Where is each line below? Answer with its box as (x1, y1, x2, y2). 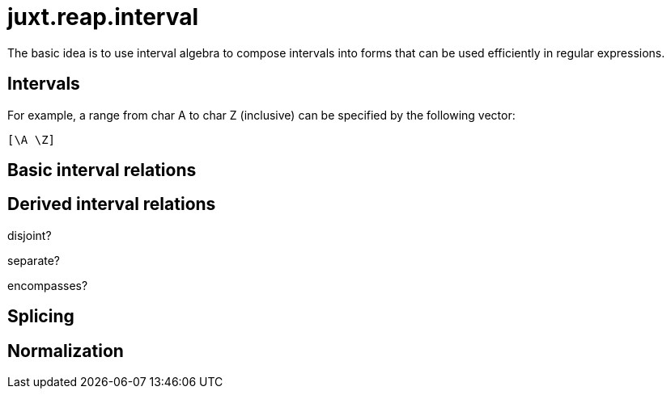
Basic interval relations (7, 160, 197, 181)
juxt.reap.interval (7, 3, 199, 31)
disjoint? (7, 228, 52, 242)
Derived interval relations (7, 194, 216, 215)
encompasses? (7, 278, 88, 292)
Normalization (7, 340, 124, 361)
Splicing (7, 306, 74, 327)
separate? (7, 253, 61, 267)
